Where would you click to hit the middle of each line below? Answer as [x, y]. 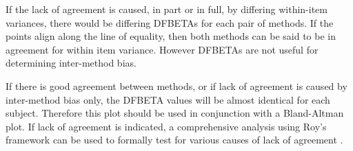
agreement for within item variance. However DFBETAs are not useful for [162, 49]
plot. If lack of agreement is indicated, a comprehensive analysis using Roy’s [166, 126]
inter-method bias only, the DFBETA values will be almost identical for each [168, 99]
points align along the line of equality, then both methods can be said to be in [171, 36]
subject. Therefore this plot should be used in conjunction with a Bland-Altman [175, 113]
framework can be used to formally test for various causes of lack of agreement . [174, 140]
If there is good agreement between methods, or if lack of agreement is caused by [176, 85]
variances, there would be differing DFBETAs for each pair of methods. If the [170, 22]
